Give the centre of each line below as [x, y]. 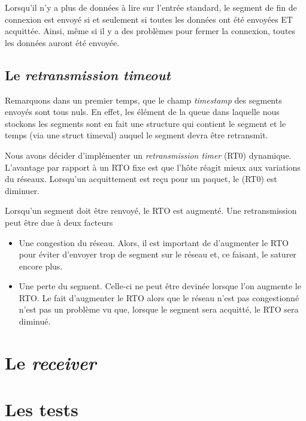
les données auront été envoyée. [62, 42]
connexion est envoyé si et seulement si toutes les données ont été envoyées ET [149, 19]
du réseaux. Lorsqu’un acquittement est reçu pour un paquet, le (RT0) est [141, 179]
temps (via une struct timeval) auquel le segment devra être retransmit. [137, 135]
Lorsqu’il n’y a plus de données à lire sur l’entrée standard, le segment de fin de [151, 7]
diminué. [35, 321]
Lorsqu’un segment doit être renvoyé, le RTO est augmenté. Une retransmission [151, 210]
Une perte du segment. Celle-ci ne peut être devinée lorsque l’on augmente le [160, 286]
